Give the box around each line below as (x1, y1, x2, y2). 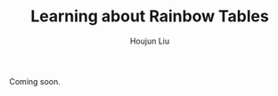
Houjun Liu (129, 36, 170, 46)
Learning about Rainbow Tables (30, 6, 269, 27)
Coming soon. (9, 76, 61, 86)
